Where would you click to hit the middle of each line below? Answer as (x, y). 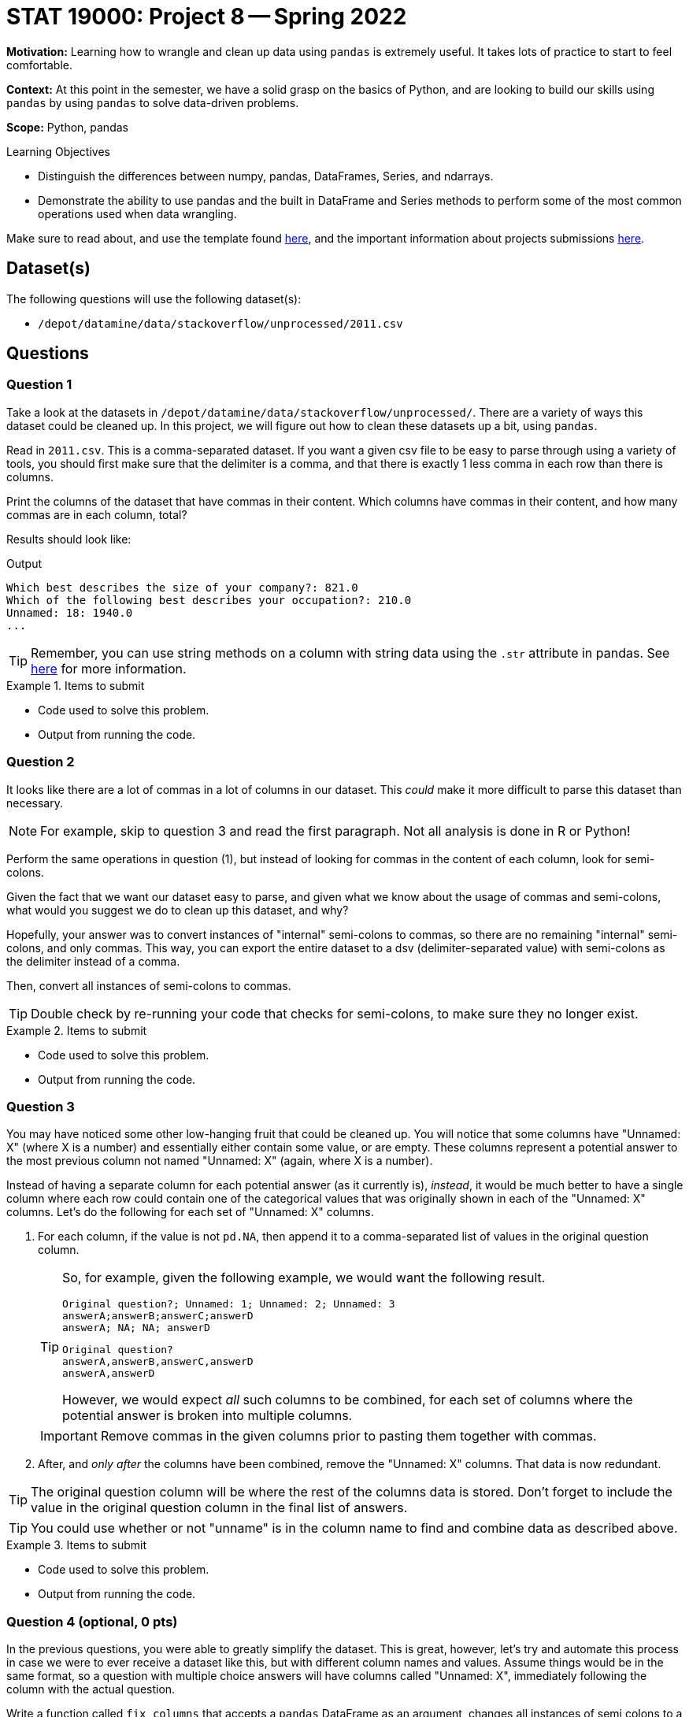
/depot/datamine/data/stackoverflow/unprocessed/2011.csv (220, 323)
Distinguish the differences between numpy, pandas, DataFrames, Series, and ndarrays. (266, 176)
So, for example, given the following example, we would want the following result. (304, 1278)
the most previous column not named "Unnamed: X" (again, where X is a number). (220, 1161)
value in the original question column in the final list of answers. (219, 1508)
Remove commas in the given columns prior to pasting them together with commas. (348, 1436)
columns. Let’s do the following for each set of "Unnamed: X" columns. (190, 1212)
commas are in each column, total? (97, 514)
